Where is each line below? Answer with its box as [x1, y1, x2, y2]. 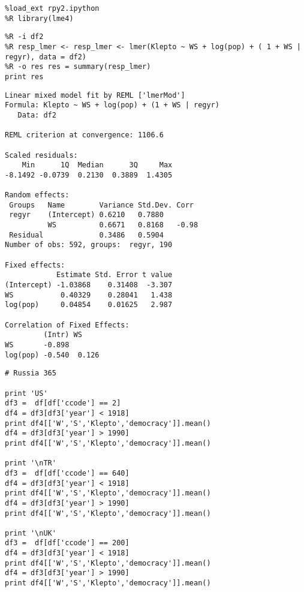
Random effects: [5, 191, 70, 200]
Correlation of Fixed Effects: [5, 320, 130, 329]
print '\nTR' [5, 459, 56, 468]
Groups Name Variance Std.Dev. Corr [9, 200, 194, 209]
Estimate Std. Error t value [56, 271, 173, 280]
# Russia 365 [5, 369, 56, 378]
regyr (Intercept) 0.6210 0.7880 [9, 211, 164, 220]
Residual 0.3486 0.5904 [9, 230, 164, 239]
